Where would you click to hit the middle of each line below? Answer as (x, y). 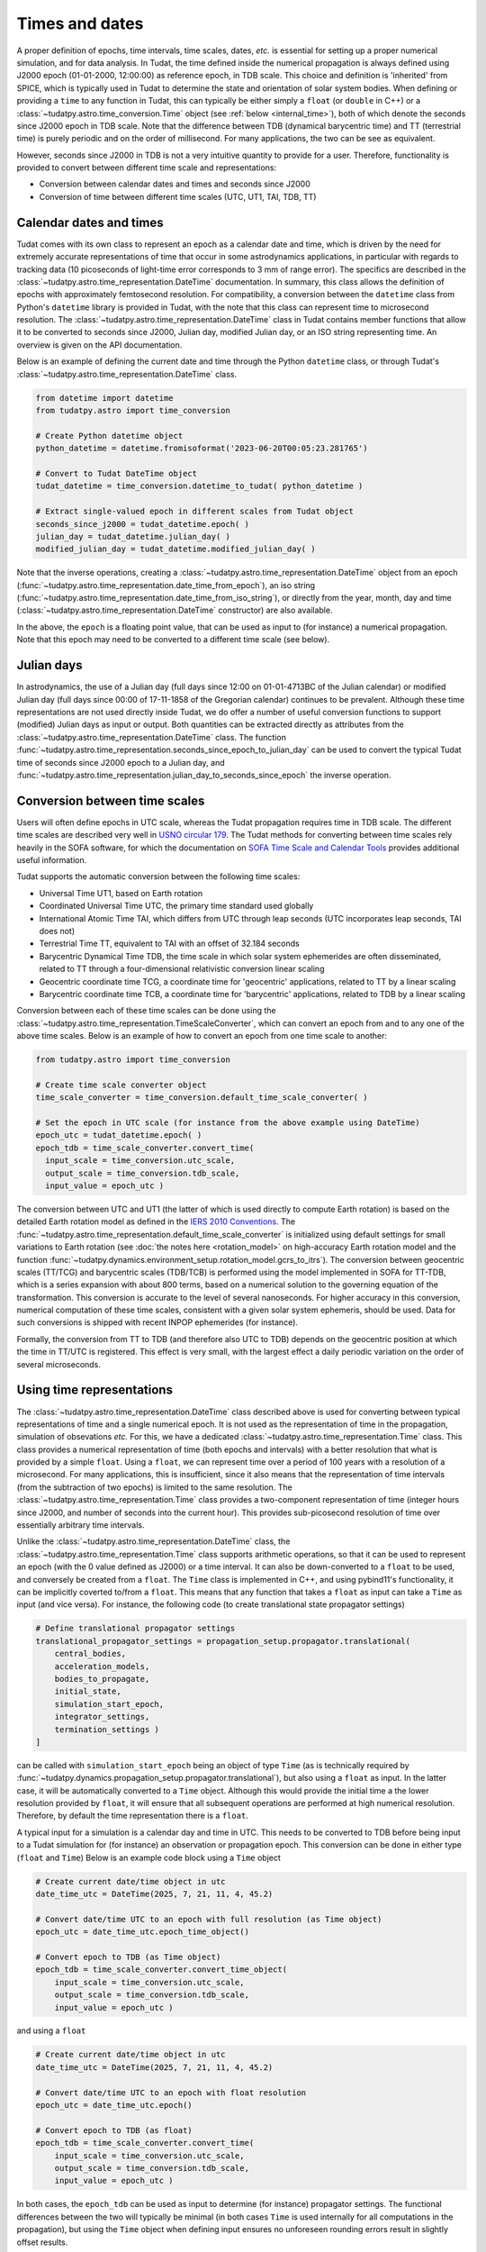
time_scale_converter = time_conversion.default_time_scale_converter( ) (202, 1098)
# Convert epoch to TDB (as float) (114, 2130)
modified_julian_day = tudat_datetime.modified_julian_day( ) (175, 549)
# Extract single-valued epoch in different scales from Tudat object (195, 512)
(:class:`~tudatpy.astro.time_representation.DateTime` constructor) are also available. (175, 610)
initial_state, (88, 1692)
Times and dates (80, 23)
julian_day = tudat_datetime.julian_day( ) (133, 536)
